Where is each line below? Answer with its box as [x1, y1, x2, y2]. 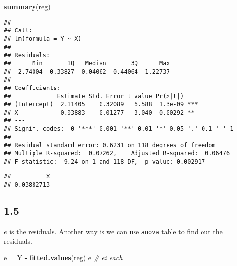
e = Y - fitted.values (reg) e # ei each [4, 252, 123, 263]
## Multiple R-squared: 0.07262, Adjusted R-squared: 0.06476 [4, 150, 230, 157]
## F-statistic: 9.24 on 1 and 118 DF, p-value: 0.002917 [4, 158, 205, 165]
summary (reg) [4, 1, 51, 11]
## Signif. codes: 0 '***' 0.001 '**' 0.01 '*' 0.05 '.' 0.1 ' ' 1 [4, 125, 234, 133]
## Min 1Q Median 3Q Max [4, 59, 170, 67]
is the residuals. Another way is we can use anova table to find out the [9, 226, 223, 236]
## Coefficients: [4, 84, 61, 91]
